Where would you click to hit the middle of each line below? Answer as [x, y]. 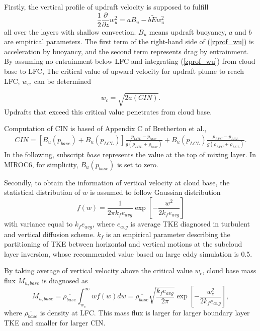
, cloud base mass [229, 270]
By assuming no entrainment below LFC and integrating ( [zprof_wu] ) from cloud [130, 61]
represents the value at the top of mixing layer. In [179, 154]
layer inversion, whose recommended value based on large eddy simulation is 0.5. [128, 253]
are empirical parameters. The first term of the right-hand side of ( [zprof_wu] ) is [129, 41]
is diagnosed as [65, 280]
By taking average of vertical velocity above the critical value [98, 270]
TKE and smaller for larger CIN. [55, 323]
